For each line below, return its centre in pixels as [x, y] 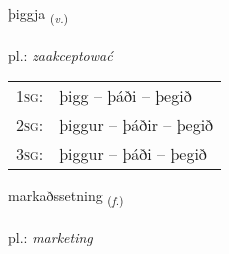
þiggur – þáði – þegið [133, 154]
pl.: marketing [50, 237]
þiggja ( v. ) [38, 14]
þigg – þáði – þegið [125, 96]
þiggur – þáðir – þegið [136, 125]
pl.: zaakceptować [60, 54]
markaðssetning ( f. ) [66, 197]
